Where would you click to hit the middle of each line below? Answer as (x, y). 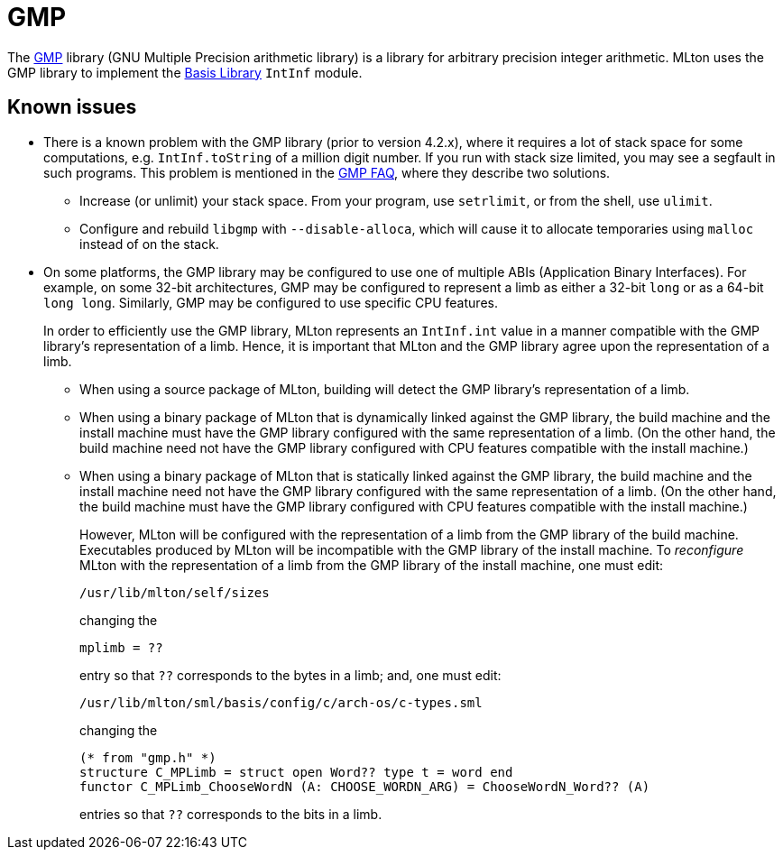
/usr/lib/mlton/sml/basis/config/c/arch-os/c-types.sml (281, 702)
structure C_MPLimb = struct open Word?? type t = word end (296, 772)
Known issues (72, 107)
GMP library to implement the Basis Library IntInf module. (185, 72)
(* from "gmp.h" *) (148, 757)
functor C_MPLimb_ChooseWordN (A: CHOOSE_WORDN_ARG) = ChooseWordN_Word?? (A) (365, 786)
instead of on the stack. (149, 244)
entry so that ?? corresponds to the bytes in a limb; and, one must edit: (290, 675)
